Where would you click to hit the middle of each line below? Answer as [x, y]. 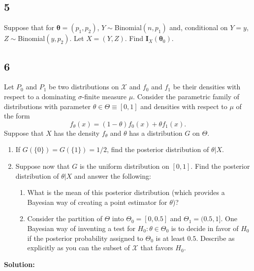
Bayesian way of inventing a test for [81, 228]
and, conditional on [199, 27]
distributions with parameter [48, 106]
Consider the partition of [65, 218]
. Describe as [215, 238]
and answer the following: [112, 175]
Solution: [19, 264]
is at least [170, 238]
